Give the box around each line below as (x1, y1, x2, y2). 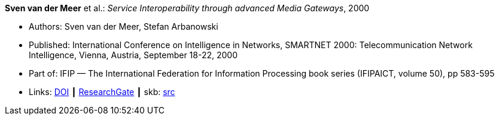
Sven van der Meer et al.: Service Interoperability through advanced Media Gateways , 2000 (5, 3, 370, 13)
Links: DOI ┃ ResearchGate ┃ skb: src (29, 87, 175, 97)
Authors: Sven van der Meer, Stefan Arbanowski (29, 21, 218, 31)
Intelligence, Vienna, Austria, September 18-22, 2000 (29, 50, 238, 60)
